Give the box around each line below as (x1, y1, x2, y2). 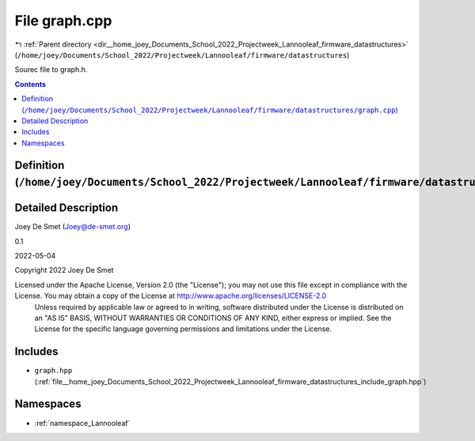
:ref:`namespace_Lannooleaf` (34, 418, 131, 428)
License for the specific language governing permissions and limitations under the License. (34, 324, 332, 334)
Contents (14, 79, 47, 89)
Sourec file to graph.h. (14, 65, 88, 74)
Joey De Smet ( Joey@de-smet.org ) (14, 222, 131, 232)
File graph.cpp (14, 12, 112, 29)
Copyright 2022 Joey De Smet (14, 266, 114, 275)
